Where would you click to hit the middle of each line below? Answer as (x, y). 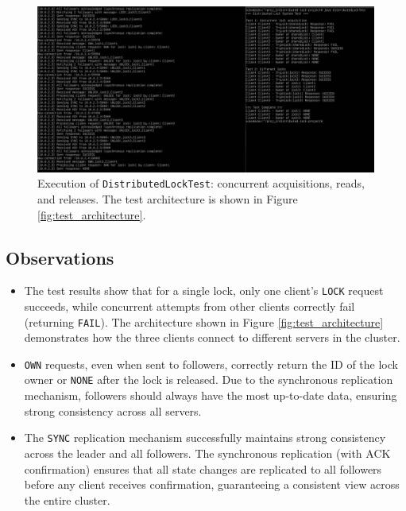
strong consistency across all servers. (113, 410)
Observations (60, 257)
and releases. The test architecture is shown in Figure (168, 198)
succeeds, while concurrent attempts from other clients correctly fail (189, 306)
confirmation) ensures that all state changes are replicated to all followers (203, 468)
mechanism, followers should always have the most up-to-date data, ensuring (211, 395)
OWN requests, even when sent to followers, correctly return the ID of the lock (211, 364)
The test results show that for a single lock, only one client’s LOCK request (204, 290)
